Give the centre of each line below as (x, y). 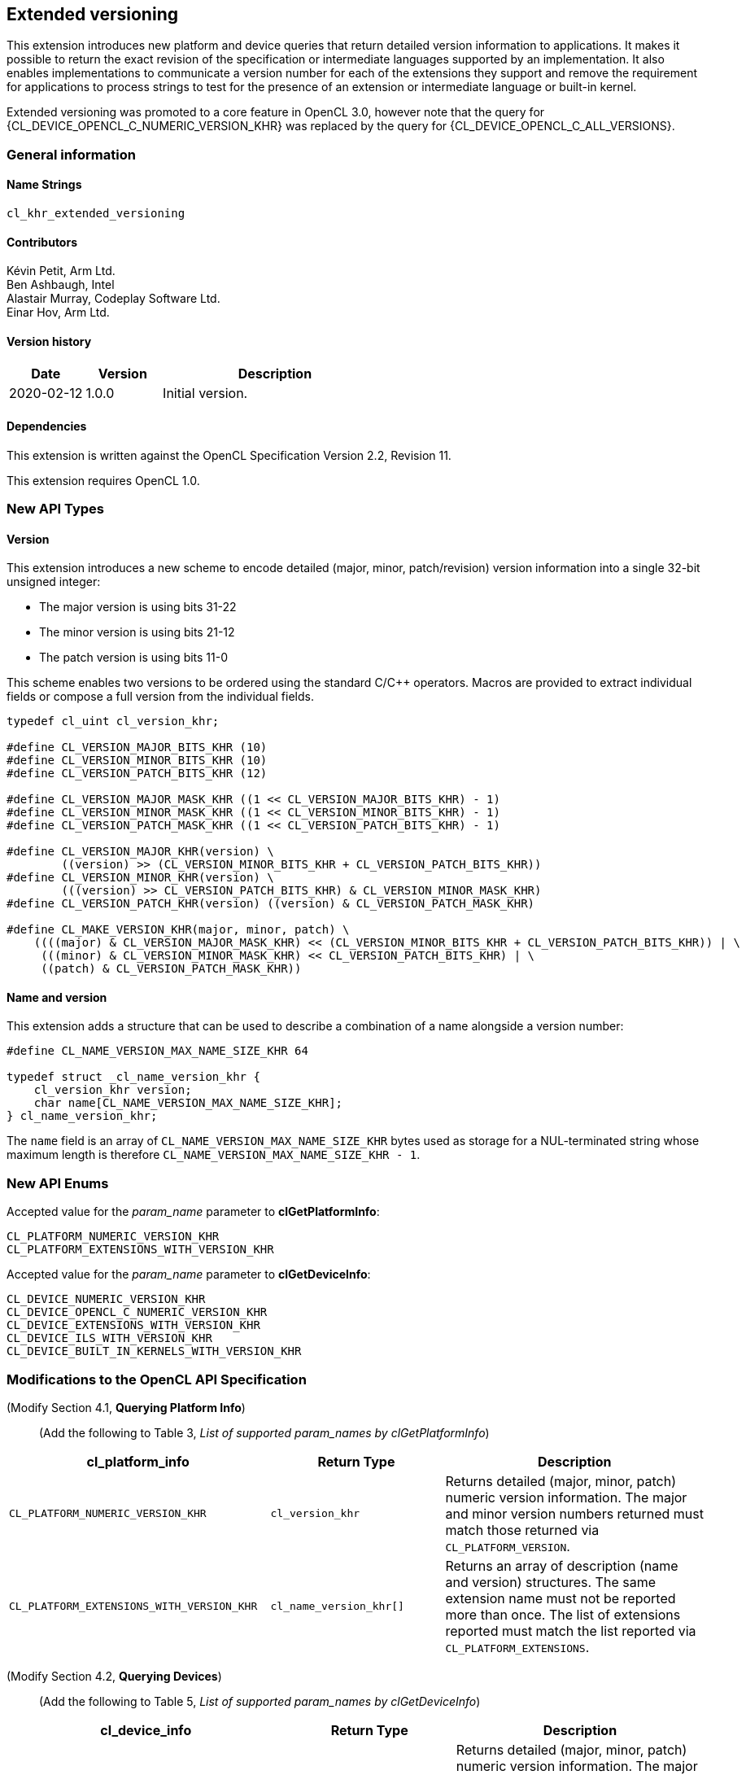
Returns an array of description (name (562, 1565)
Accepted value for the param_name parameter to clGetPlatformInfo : (193, 1212)
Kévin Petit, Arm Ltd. (61, 271)
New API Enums (58, 1183)
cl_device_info (146, 1730)
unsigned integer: (54, 582)
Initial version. (205, 393)
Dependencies (47, 426)
